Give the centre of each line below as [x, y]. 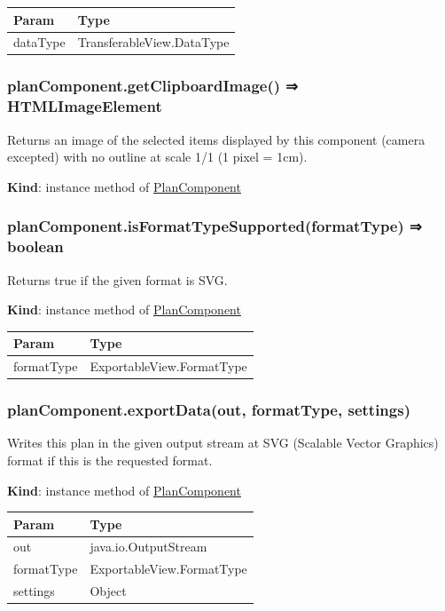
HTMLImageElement [85, 106]
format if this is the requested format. [110, 460]
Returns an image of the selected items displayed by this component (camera [216, 139]
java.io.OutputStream [148, 547]
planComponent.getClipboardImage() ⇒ [153, 86]
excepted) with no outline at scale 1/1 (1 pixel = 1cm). [157, 157]
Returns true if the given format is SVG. [117, 279]
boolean [35, 246]
